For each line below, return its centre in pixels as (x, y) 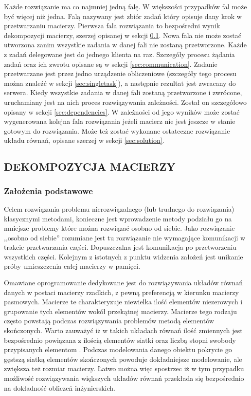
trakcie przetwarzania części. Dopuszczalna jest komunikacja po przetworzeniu (120, 247)
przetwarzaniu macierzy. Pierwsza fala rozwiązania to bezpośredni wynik (112, 26)
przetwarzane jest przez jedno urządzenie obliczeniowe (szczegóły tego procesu (120, 73)
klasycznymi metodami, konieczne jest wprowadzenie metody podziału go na (118, 218)
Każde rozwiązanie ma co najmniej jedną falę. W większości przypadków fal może (125, 6)
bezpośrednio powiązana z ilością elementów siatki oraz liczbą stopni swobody (120, 340)
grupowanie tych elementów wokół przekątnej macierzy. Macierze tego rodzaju (120, 311)
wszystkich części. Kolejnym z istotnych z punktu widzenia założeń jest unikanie (124, 256)
